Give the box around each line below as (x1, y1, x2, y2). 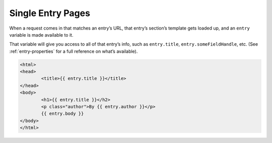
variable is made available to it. (9, 32, 74, 38)
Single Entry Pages (9, 8, 91, 19)
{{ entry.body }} (41, 111, 84, 116)
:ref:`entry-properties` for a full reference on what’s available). (9, 48, 138, 54)
